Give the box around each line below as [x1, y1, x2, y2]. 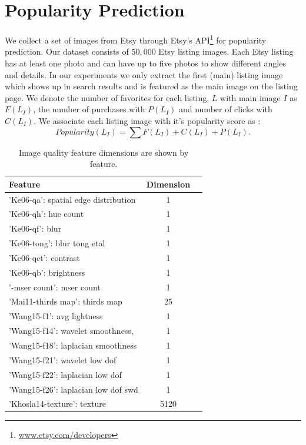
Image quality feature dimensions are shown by [19, 146, 189, 158]
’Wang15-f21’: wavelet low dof [9, 353, 117, 366]
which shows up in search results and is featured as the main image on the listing [5, 80, 298, 92]
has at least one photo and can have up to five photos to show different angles [5, 56, 286, 69]
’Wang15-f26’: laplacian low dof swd [9, 383, 138, 395]
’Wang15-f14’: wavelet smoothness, [9, 324, 134, 337]
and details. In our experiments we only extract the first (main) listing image [5, 68, 283, 81]
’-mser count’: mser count [9, 280, 101, 293]
